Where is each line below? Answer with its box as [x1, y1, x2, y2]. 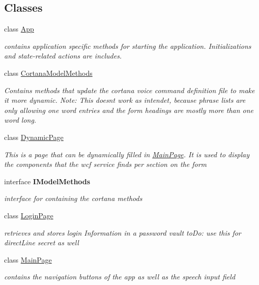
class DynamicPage [4, 131, 64, 142]
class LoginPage [4, 210, 53, 220]
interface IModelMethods [4, 176, 91, 186]
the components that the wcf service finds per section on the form [4, 159, 207, 169]
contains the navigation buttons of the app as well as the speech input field [4, 271, 236, 282]
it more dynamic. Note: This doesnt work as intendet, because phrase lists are [4, 95, 246, 105]
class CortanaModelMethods [4, 67, 93, 78]
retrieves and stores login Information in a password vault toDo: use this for [4, 227, 241, 238]
